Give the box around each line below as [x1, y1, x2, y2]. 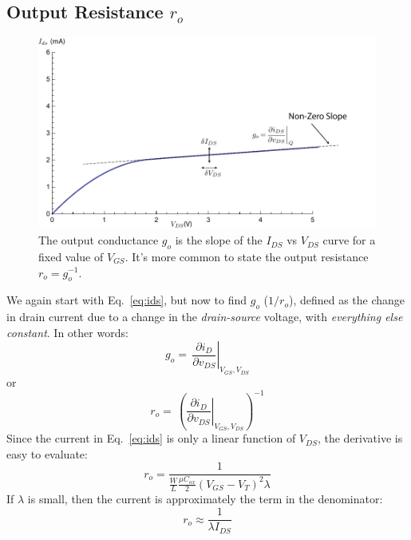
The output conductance [38, 232, 159, 248]
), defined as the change [288, 292, 405, 308]
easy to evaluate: [6, 445, 88, 462]
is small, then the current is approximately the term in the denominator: [27, 490, 383, 507]
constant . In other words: [6, 324, 128, 340]
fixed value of [38, 248, 104, 264]
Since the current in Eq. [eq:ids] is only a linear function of [6, 430, 296, 447]
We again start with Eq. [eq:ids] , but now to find [6, 292, 247, 308]
